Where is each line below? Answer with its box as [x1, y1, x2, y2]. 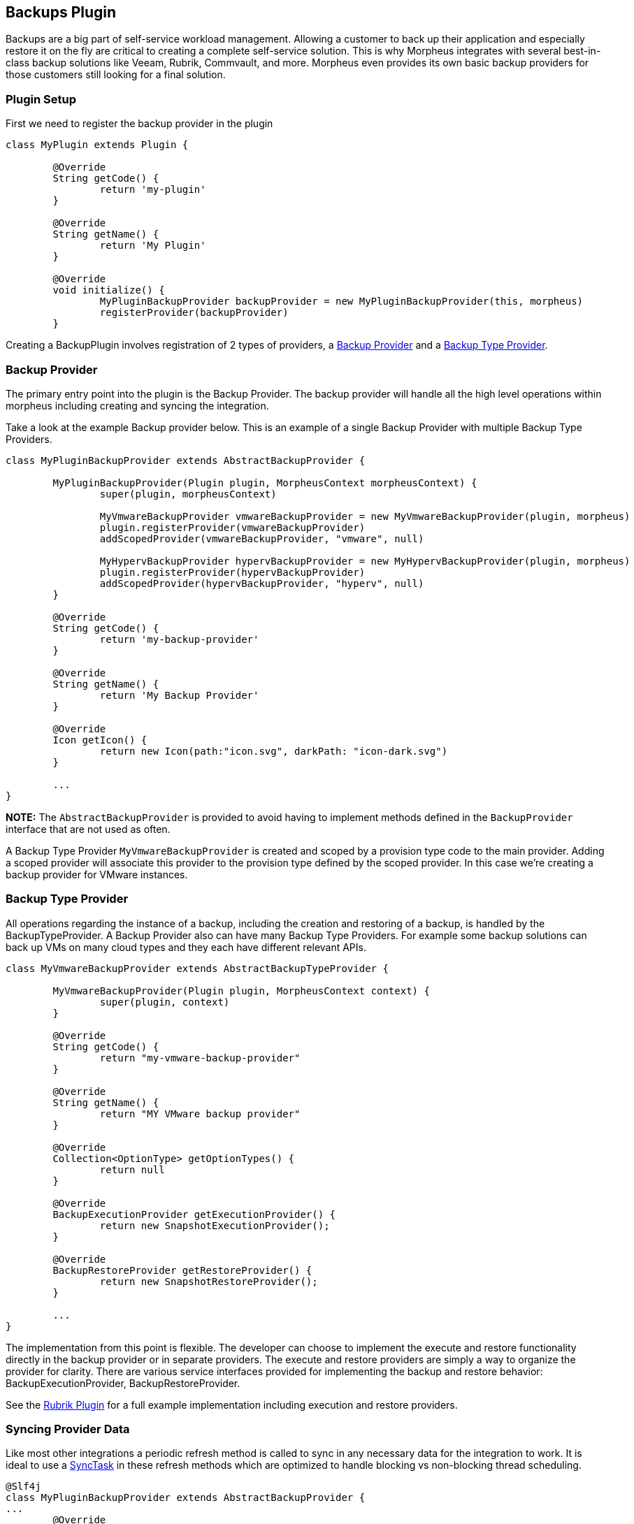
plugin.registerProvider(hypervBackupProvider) [99, 566, 366, 578]
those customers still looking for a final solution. [6, 68, 226, 81]
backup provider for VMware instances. [6, 868, 188, 880]
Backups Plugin [6, 3, 117, 21]
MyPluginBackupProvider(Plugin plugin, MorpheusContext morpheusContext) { [52, 477, 477, 488]
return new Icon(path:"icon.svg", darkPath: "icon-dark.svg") [99, 745, 448, 757]
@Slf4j [6, 1481, 41, 1493]
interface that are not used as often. [6, 822, 171, 835]
